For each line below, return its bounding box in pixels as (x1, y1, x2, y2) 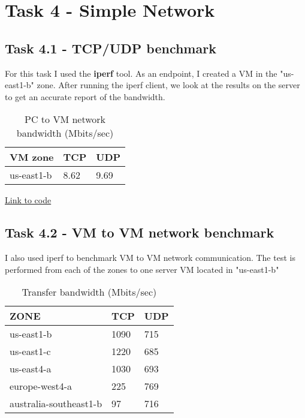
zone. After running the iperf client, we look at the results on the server (37, 79, 300, 91)
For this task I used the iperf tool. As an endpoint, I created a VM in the (5, 67, 277, 79)
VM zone (10, 150, 54, 164)
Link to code (5, 194, 52, 206)
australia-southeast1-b (10, 396, 102, 411)
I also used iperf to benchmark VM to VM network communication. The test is (5, 251, 295, 264)
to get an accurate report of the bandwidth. (5, 90, 165, 103)
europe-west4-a (10, 379, 73, 393)
